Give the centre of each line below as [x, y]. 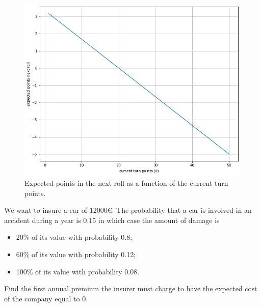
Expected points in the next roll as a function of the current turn [126, 183]
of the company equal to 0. [46, 298]
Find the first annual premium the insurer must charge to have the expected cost [131, 288]
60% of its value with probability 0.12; [76, 254]
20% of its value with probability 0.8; [74, 237]
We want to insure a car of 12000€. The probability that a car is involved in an [128, 210]
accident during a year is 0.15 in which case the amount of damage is [112, 220]
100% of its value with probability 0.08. [78, 271]
